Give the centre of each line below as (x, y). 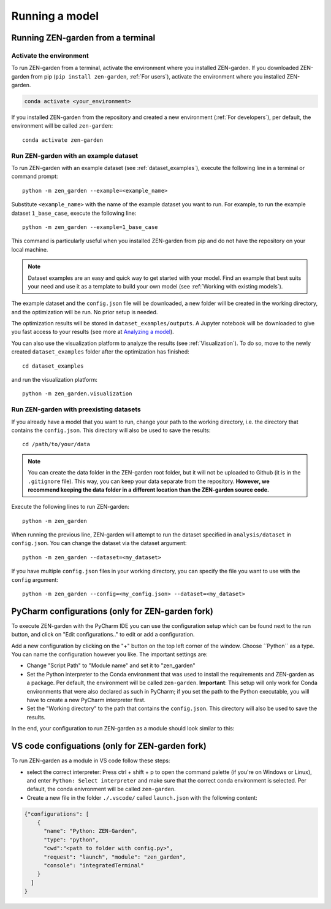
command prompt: (35, 176)
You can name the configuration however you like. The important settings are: (109, 654)
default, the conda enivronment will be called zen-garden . (101, 789)
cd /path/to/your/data (56, 444)
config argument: (35, 579)
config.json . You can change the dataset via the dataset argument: (99, 543)
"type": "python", (71, 840)
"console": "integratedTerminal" (94, 866)
